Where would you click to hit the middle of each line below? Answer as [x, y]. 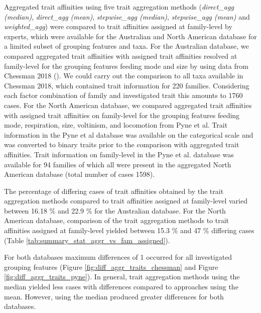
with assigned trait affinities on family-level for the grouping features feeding [122, 115]
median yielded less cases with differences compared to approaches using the [121, 287]
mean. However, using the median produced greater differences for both [114, 296]
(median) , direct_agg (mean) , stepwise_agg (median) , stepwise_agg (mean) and [127, 16]
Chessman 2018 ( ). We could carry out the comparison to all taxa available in [124, 76]
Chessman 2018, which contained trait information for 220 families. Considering [127, 85]
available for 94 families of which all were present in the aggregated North [118, 164]
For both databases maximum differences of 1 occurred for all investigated [118, 257]
